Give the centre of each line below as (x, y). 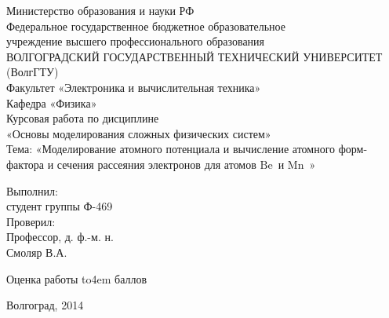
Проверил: (31, 221)
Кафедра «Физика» (52, 102)
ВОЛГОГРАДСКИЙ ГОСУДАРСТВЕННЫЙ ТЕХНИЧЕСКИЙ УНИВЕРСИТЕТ (194, 56)
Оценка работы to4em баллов (77, 278)
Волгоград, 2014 (45, 305)
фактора (25, 164)
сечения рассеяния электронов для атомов (156, 164)
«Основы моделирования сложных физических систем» (139, 133)
